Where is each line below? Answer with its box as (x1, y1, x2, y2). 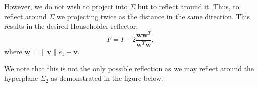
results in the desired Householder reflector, (4, 21, 138, 31)
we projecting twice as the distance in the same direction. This (57, 11, 250, 21)
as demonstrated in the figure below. (51, 73, 163, 83)
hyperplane (4, 73, 38, 83)
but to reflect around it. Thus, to (137, 1, 239, 11)
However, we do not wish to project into (4, 1, 128, 11)
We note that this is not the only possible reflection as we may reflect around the (4, 63, 254, 73)
